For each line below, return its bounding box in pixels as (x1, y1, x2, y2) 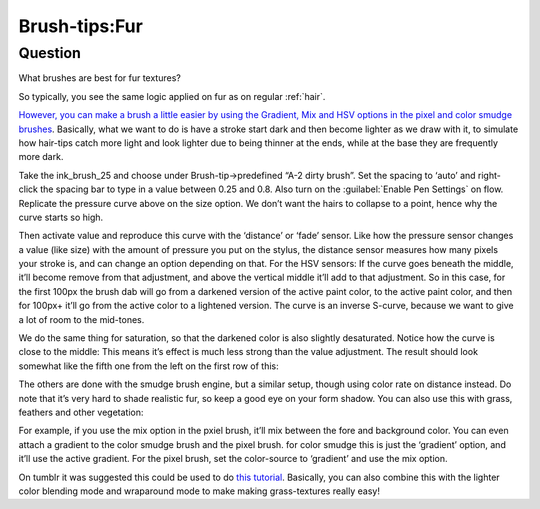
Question (18, 44, 82, 62)
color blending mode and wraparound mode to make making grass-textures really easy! (18, 485, 380, 497)
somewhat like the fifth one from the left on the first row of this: (18, 360, 279, 372)
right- (477, 169, 502, 181)
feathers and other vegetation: (18, 406, 144, 418)
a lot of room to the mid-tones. (18, 313, 145, 325)
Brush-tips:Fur (18, 15, 144, 37)
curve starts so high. (18, 211, 104, 223)
